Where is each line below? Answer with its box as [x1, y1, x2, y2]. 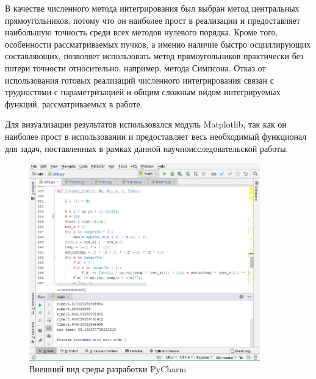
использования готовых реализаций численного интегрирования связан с [5, 73, 274, 86]
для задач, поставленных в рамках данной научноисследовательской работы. [5, 142, 289, 154]
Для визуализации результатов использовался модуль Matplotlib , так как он [5, 118, 287, 131]
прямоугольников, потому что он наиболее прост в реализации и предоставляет [5, 13, 300, 26]
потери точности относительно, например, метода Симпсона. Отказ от [5, 61, 266, 74]
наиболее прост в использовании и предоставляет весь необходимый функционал [5, 129, 307, 142]
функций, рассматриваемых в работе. [5, 97, 143, 110]
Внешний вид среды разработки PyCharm [29, 363, 187, 375]
